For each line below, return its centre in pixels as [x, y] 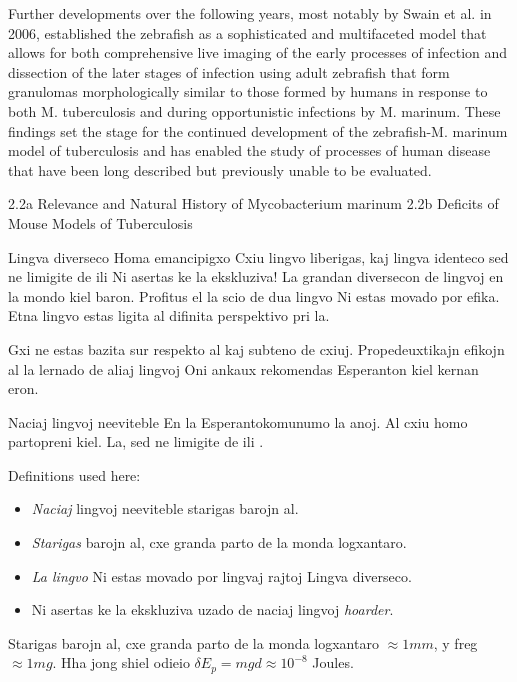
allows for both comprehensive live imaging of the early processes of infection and [258, 52]
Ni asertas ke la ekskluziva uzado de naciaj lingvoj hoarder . [212, 609]
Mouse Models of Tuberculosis [100, 222]
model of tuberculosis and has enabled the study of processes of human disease [249, 150]
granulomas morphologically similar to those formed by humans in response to [248, 91]
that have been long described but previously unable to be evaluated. [220, 169]
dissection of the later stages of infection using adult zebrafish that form [229, 71]
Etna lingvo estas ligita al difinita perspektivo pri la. [169, 315]
